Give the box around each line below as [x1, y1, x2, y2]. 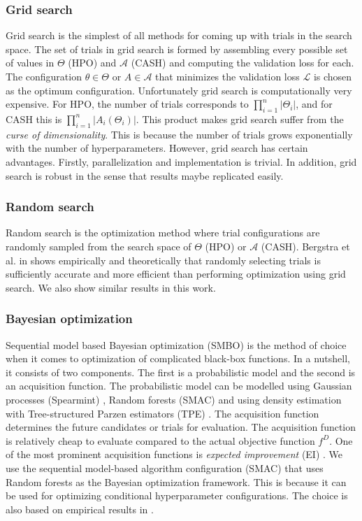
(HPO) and [68, 55, 117, 70]
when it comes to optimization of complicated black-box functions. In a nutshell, [6, 351, 350, 366]
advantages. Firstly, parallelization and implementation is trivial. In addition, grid [6, 154, 357, 169]
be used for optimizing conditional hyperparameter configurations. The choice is [6, 488, 348, 503]
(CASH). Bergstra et [261, 238, 350, 253]
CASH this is [6, 111, 62, 126]
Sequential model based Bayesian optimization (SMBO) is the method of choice [6, 337, 347, 352]
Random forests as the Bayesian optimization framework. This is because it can [6, 474, 347, 489]
